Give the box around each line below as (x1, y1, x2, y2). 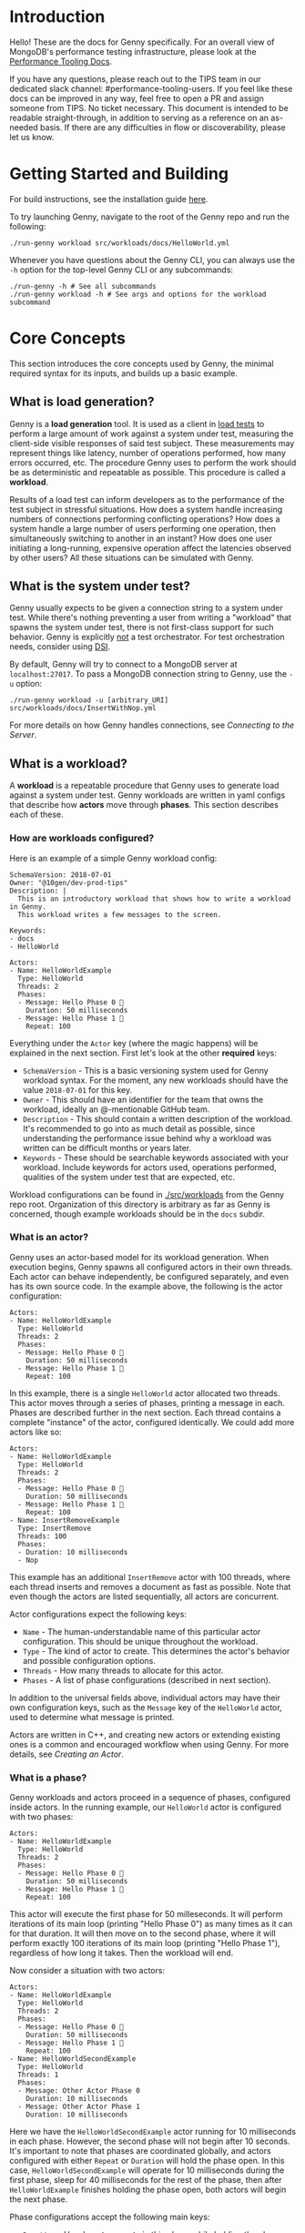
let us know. (9, 131, 55, 142)
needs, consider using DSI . (9, 641, 111, 652)
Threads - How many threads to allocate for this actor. (22, 1665, 224, 1676)
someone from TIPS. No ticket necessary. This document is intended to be (9, 102, 289, 113)
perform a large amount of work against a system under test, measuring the (9, 428, 294, 439)
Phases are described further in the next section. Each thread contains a (9, 1407, 281, 1418)
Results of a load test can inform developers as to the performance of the (9, 494, 285, 505)
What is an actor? (9, 1231, 89, 1244)
